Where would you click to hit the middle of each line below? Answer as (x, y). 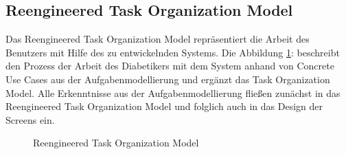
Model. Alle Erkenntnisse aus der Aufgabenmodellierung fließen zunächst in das (173, 92)
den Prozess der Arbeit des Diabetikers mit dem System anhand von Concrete (170, 66)
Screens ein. (30, 119)
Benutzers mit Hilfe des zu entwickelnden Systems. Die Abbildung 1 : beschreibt (173, 52)
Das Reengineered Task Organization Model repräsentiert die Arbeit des (158, 39)
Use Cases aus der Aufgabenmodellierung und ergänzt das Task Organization (168, 79)
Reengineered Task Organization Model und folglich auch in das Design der (164, 106)
